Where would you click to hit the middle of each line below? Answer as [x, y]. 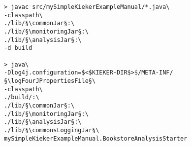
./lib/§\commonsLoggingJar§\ [52, 130]
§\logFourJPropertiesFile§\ [50, 81]
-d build [18, 48]
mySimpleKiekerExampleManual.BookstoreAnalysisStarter [96, 138]
